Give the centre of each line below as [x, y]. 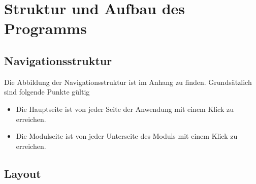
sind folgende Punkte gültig [47, 92]
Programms [45, 28]
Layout [23, 173]
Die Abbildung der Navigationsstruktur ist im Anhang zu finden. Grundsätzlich [128, 82]
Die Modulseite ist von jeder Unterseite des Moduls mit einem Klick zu [127, 136]
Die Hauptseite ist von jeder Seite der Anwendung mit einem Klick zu [125, 109]
